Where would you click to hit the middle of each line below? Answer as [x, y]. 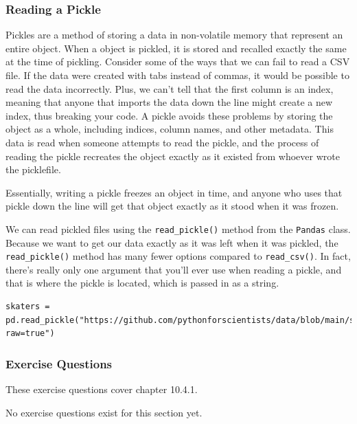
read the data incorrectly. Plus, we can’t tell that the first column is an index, [170, 88]
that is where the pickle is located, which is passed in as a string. [142, 283]
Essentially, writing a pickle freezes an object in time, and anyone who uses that [174, 192]
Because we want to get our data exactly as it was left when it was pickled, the [172, 242]
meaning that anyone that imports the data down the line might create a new [169, 102]
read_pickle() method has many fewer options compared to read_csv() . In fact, [178, 256]
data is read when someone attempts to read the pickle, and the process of [162, 142]
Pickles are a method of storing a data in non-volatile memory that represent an [174, 35]
